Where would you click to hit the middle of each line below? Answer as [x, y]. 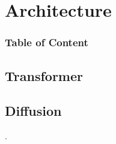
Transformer [44, 75]
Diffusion [33, 111]
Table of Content [47, 42]
